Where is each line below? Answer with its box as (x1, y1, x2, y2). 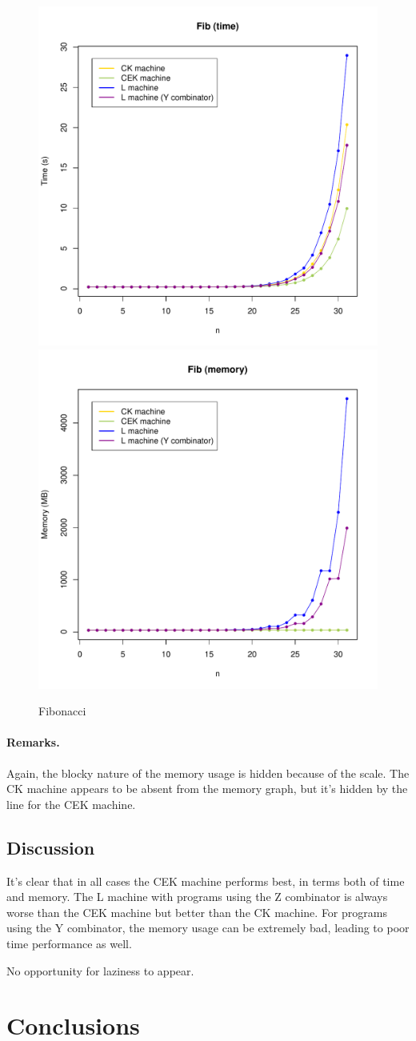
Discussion (6, 835, 95, 859)
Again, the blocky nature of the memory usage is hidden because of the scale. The (6, 764, 410, 781)
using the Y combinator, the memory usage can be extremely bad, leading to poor (6, 919, 410, 936)
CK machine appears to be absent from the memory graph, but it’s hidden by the (6, 780, 408, 797)
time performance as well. (6, 935, 132, 951)
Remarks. (6, 734, 60, 751)
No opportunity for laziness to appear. (6, 962, 194, 979)
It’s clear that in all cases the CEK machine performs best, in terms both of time (6, 872, 405, 889)
